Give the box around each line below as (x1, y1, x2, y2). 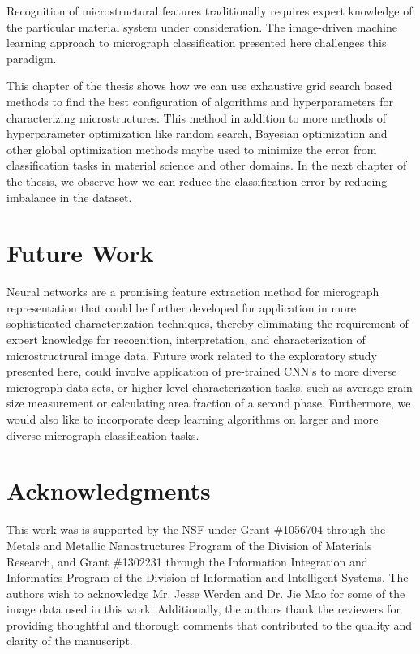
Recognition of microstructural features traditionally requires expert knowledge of (6, 2, 413, 19)
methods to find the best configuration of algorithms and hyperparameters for (6, 93, 393, 110)
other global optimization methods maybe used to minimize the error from (6, 140, 377, 157)
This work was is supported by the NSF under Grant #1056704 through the (6, 521, 386, 538)
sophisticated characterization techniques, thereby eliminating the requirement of (6, 315, 409, 332)
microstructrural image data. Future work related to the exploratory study (6, 346, 377, 364)
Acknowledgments (6, 474, 211, 507)
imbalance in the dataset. (6, 188, 132, 205)
